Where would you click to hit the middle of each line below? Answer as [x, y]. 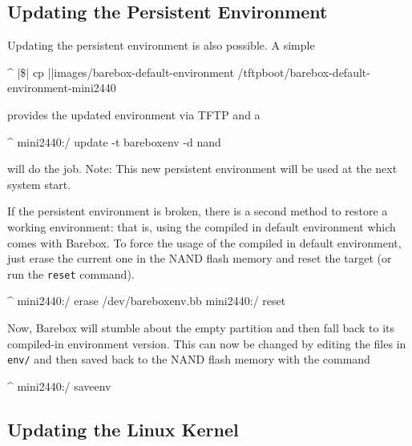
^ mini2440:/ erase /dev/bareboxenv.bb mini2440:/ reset [147, 301]
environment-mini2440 [62, 88]
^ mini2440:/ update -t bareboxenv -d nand [114, 141]
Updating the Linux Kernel [123, 429]
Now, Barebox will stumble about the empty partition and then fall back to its [201, 327]
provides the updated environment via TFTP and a [134, 114]
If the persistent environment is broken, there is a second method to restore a [198, 211]
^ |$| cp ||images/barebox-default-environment [121, 72]
